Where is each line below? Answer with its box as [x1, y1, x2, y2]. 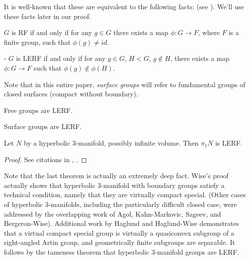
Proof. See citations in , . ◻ [4, 154, 87, 164]
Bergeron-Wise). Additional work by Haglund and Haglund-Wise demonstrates [4, 218, 239, 228]
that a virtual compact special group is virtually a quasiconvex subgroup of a [4, 227, 234, 238]
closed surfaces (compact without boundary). [4, 89, 138, 99]
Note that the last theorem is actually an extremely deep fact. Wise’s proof [4, 170, 229, 181]
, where [198, 27, 220, 37]
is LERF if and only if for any [16, 53, 106, 63]
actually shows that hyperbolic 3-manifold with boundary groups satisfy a [4, 180, 225, 190]
